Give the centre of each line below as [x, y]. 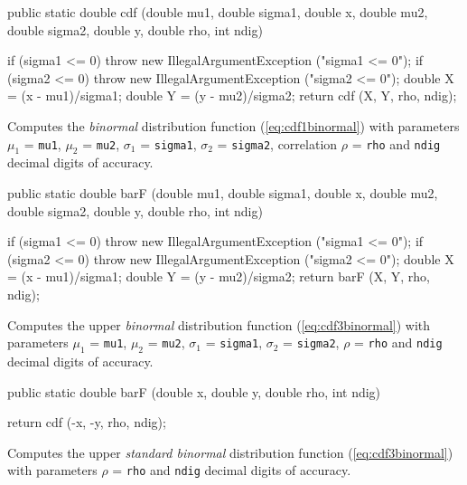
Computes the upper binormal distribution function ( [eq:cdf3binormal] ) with [219, 324]
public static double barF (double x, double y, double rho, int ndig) [194, 391]
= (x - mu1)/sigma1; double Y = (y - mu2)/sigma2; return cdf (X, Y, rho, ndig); [232, 95]
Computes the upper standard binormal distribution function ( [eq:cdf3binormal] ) [230, 452]
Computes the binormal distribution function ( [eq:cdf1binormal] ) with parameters [233, 125]
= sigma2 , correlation [277, 143]
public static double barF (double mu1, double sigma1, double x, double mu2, [223, 192]
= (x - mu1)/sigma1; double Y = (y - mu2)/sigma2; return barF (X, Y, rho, [219, 276]
